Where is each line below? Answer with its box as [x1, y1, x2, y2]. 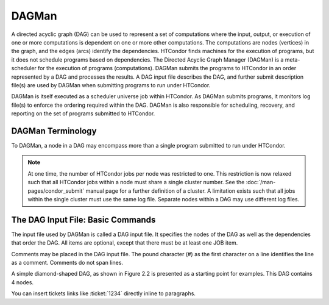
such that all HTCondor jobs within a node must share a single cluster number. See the [27, 179, 245, 186]
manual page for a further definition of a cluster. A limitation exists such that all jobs [85, 187, 295, 195]
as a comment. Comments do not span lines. [11, 259, 124, 266]
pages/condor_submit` [27, 187, 85, 195]
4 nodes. [11, 278, 34, 286]
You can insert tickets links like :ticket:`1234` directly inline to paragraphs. [11, 290, 196, 297]
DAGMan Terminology [11, 126, 97, 136]
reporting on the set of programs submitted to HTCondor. [11, 110, 155, 117]
